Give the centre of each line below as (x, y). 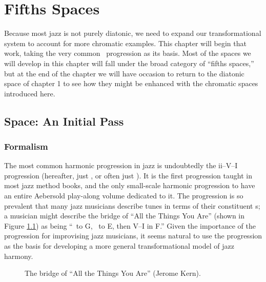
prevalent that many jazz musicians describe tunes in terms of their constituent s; (132, 205)
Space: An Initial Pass (64, 121)
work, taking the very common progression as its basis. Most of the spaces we (128, 53)
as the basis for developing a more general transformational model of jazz (119, 246)
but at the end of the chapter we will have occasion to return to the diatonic (124, 73)
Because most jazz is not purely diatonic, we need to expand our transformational (133, 33)
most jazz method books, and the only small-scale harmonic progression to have (130, 185)
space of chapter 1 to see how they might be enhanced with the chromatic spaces (131, 83)
